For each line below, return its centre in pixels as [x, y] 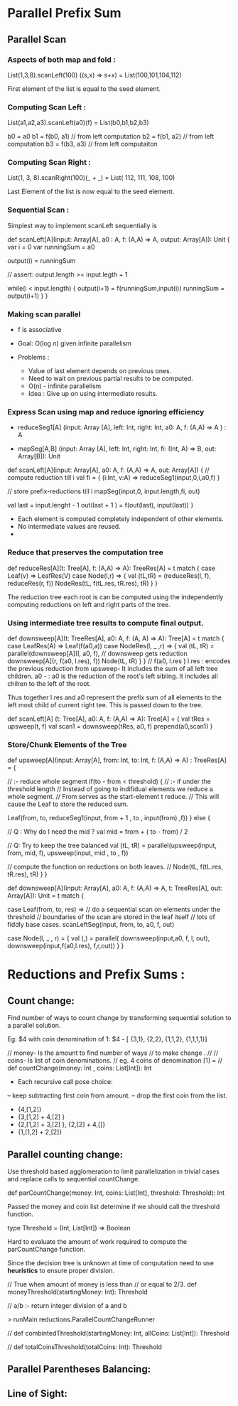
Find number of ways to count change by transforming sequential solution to [119, 1018]
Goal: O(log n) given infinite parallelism [74, 343]
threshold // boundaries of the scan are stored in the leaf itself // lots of [111, 917]
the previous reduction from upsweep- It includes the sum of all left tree [113, 668]
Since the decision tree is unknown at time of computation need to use [111, 1263]
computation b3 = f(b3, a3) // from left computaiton [82, 144]
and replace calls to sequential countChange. [74, 1179]
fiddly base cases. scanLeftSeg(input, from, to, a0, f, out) [91, 925]
